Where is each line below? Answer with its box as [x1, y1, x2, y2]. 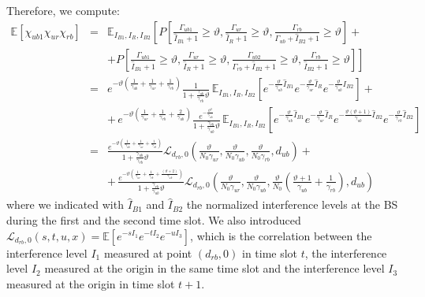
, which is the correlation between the [190, 227, 372, 243]
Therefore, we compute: [6, 2, 120, 18]
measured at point [103, 244, 192, 261]
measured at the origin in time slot [6, 275, 175, 291]
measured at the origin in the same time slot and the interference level [44, 260, 385, 277]
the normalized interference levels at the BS [186, 196, 398, 213]
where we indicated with [6, 196, 124, 213]
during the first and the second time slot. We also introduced [6, 211, 301, 228]
